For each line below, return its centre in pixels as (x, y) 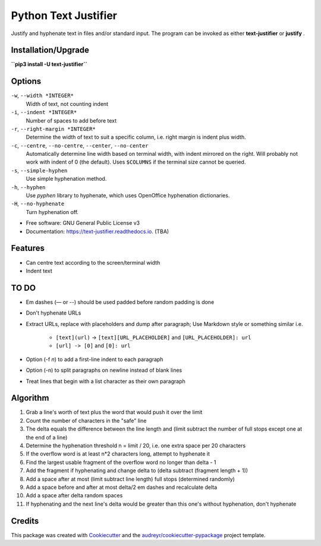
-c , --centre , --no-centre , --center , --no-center (80, 145)
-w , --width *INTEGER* (43, 96)
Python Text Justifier (64, 15)
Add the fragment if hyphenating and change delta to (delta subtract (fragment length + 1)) (137, 470)
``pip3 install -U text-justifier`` (49, 64)
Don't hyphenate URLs (53, 313)
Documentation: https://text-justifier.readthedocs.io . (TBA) (97, 231)
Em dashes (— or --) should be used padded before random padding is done (120, 302)
